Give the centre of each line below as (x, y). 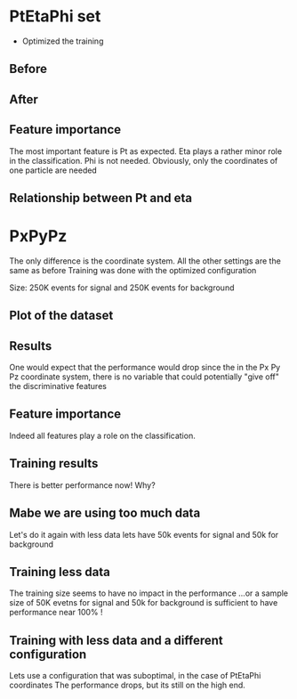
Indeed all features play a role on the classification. (102, 435)
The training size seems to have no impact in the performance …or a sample (149, 593)
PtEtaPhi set (55, 16)
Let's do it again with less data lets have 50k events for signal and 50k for (144, 534)
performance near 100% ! (56, 613)
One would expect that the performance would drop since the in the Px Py (145, 368)
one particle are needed (53, 170)
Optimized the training (63, 41)
